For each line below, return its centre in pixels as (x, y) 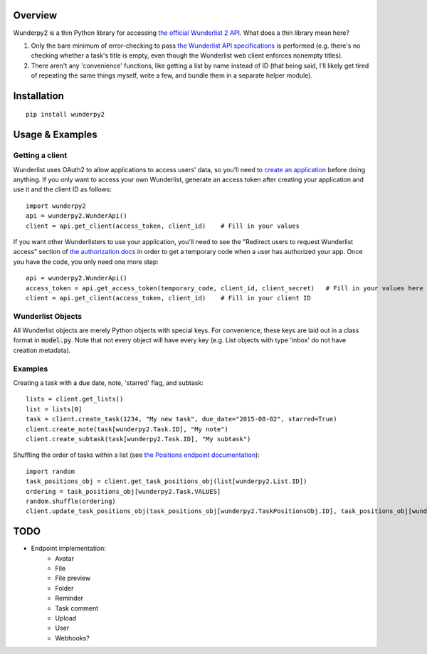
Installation (38, 96)
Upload (66, 618)
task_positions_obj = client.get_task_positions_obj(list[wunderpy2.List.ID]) (167, 481)
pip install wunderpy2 (65, 115)
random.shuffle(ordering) (71, 501)
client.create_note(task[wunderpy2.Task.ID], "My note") (127, 429)
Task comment (77, 608)
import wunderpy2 (56, 206)
